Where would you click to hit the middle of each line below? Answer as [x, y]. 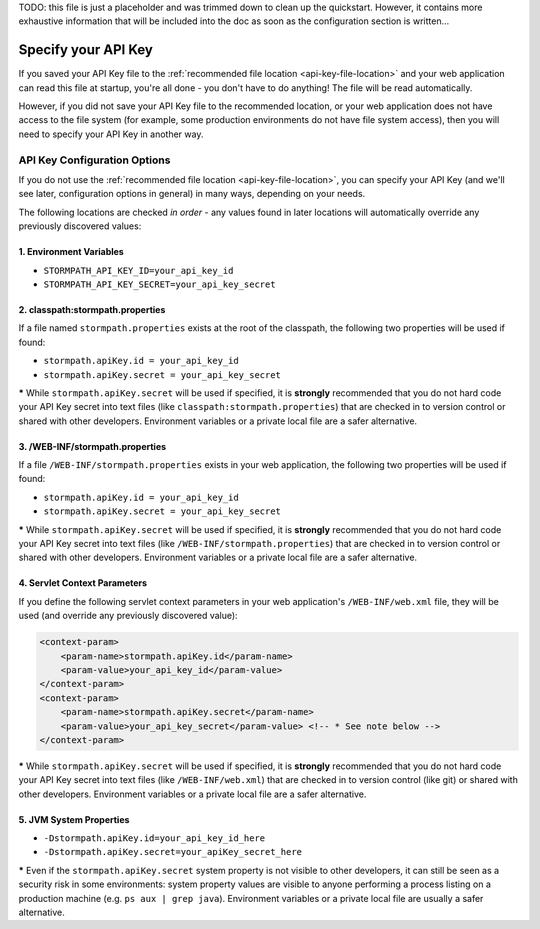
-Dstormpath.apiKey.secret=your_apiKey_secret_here [173, 852]
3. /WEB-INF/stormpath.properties [92, 446]
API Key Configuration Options [94, 160]
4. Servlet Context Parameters [83, 583]
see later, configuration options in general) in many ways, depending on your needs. [192, 194]
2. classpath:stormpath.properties [92, 309]
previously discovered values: [80, 226]
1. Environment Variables [71, 252]
